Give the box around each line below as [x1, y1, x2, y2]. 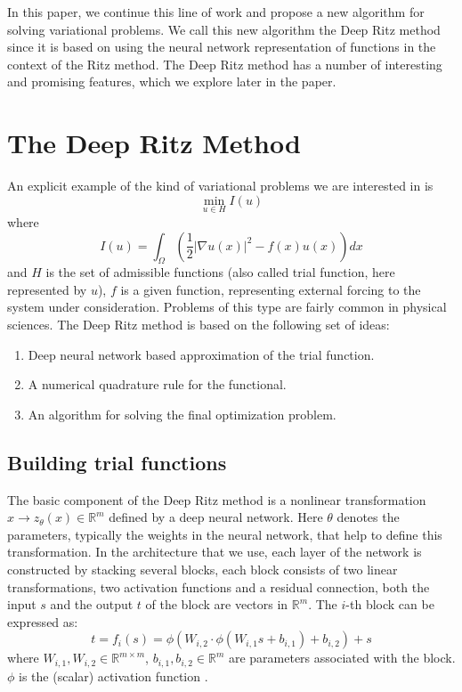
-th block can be [345, 595, 434, 614]
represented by [7, 280, 87, 298]
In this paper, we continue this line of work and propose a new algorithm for [7, 3, 425, 20]
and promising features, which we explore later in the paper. [7, 72, 336, 91]
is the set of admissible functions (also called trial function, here [45, 263, 395, 281]
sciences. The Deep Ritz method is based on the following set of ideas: [7, 315, 390, 334]
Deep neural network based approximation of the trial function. [28, 345, 375, 363]
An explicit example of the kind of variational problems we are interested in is [7, 176, 434, 195]
